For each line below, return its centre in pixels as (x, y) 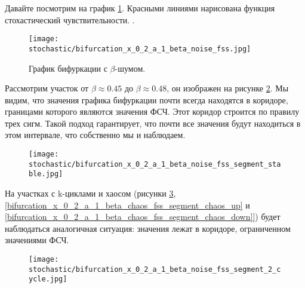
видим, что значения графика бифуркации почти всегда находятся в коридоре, (147, 99)
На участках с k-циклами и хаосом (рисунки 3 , (90, 193)
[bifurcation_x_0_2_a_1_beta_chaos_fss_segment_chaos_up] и (127, 205)
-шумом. (130, 68)
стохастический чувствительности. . (70, 19)
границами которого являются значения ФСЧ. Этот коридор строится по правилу (152, 111)
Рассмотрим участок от (47, 88)
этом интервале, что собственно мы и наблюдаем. (95, 135)
